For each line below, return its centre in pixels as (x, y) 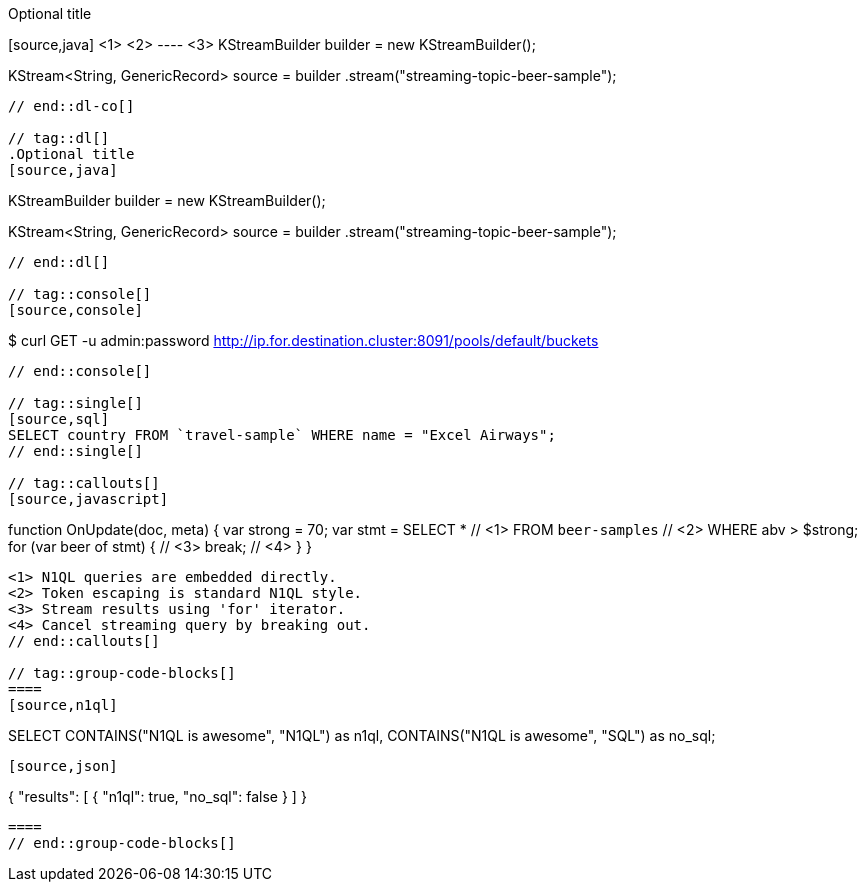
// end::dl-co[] (71, 106)
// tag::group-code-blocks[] (122, 673)
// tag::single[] (75, 403)
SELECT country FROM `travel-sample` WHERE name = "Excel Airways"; (282, 435)
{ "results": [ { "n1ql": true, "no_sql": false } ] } (157, 796)
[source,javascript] (88, 499)
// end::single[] (75, 451)
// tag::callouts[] (84, 483)
